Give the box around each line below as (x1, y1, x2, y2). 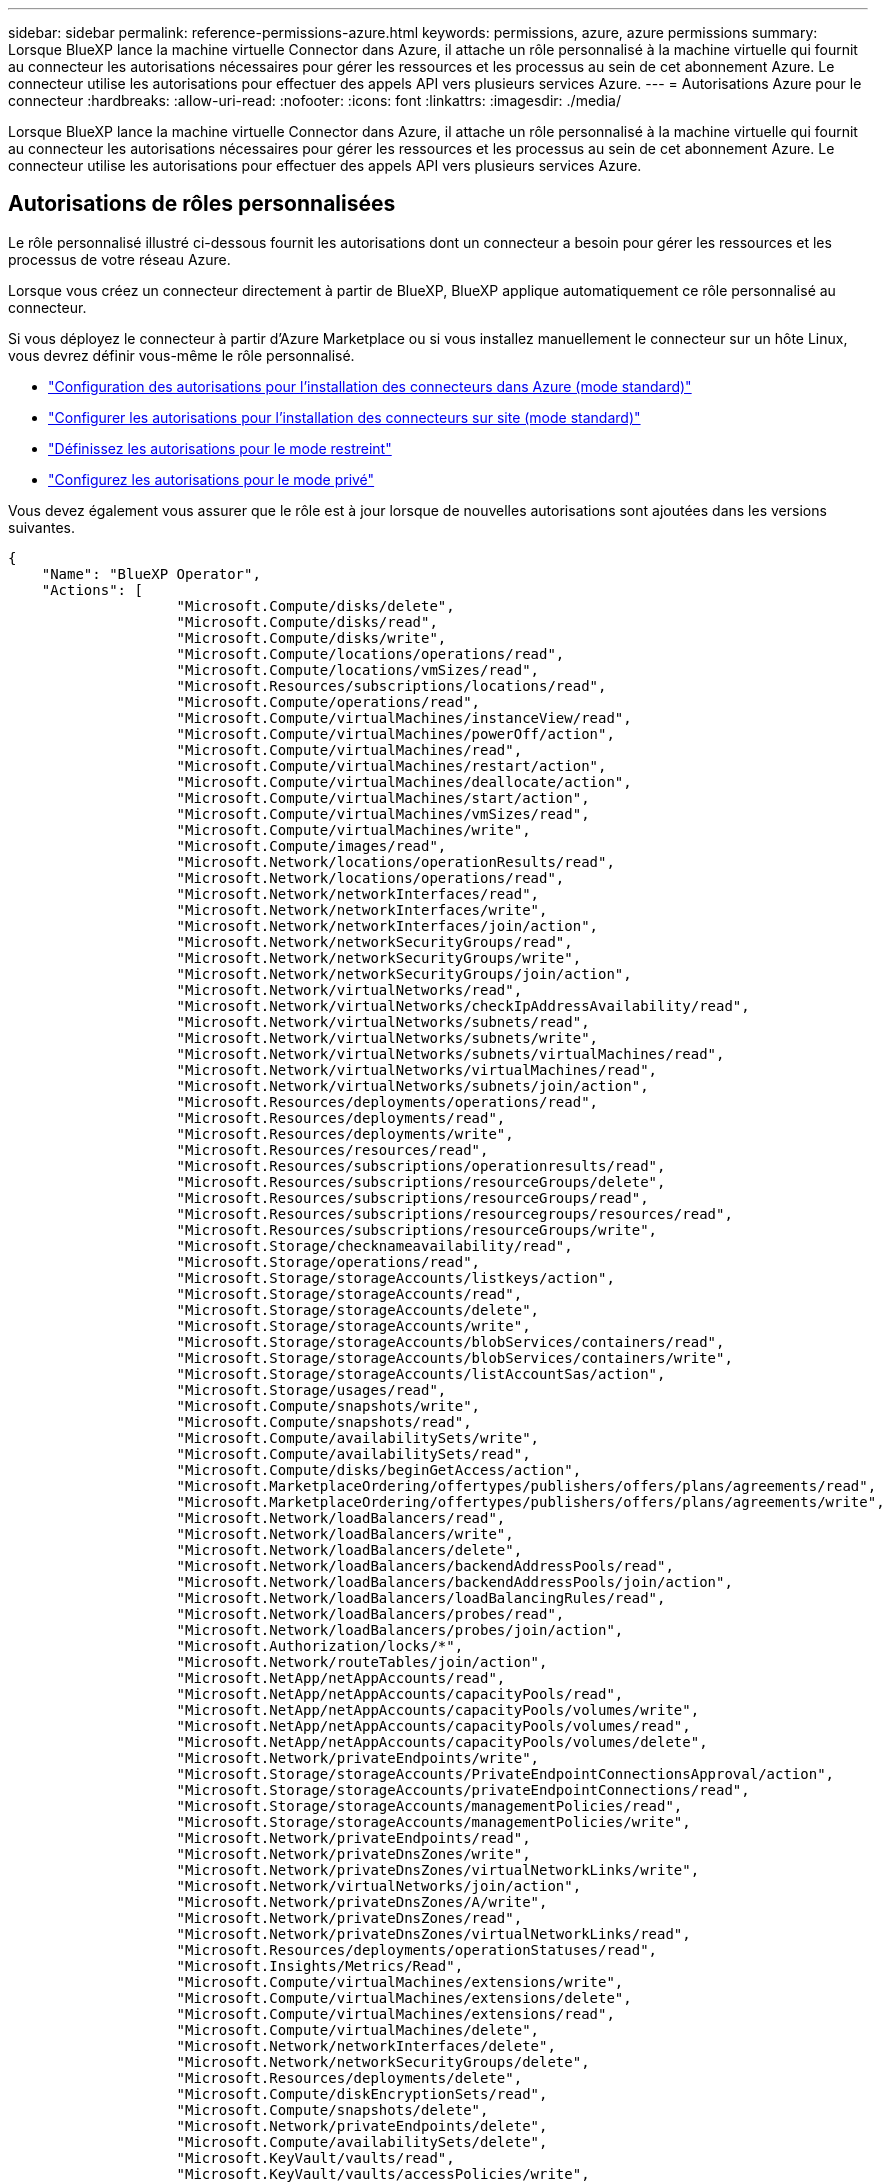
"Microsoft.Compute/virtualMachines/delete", (176, 2021, 540, 2038)
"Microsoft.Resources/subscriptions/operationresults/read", (176, 1157, 666, 1174)
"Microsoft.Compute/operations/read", (176, 693, 481, 710)
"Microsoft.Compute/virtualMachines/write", (176, 821, 531, 838)
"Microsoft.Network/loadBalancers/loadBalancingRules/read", (176, 1589, 666, 1606)
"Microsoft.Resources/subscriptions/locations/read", (176, 677, 607, 694)
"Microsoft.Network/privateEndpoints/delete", (176, 2117, 548, 2134)
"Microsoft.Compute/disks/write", (176, 629, 447, 646)
